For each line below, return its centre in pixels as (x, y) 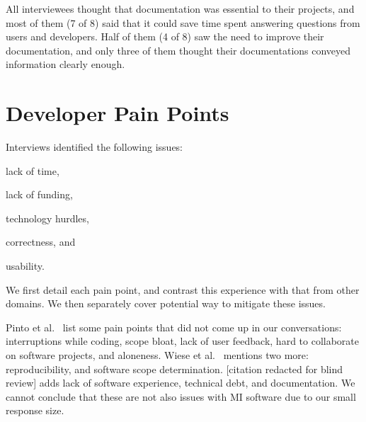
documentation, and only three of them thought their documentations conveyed (178, 50)
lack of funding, (39, 194)
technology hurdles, (47, 218)
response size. (35, 410)
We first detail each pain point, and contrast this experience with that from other (183, 289)
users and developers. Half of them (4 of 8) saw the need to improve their (165, 36)
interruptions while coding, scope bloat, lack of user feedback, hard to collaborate (183, 341)
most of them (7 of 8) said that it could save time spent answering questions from (183, 22)
